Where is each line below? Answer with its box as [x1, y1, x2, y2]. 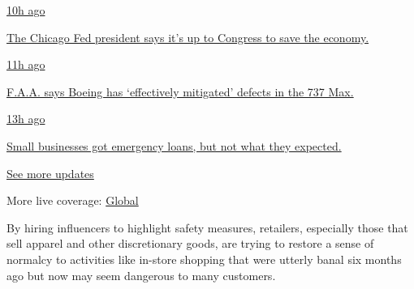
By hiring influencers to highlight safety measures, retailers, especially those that [6, 219, 408, 236]
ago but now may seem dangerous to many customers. [6, 266, 276, 283]
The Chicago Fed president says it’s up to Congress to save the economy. [6, 28, 369, 45]
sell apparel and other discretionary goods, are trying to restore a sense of [6, 235, 374, 252]
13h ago [6, 110, 45, 127]
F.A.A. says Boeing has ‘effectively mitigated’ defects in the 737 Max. [6, 83, 354, 100]
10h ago [6, 2, 45, 18]
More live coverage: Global [6, 192, 139, 209]
